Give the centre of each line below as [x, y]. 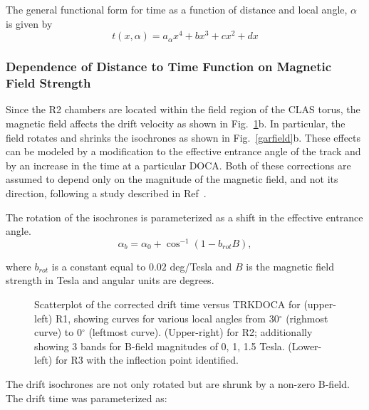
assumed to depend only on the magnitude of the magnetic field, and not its [172, 179]
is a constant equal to [99, 266]
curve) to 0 [58, 332]
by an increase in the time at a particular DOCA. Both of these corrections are [178, 165]
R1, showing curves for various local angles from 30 [167, 318]
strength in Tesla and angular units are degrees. [110, 280]
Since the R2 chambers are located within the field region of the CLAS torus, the [183, 109]
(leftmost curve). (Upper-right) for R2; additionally [201, 332]
